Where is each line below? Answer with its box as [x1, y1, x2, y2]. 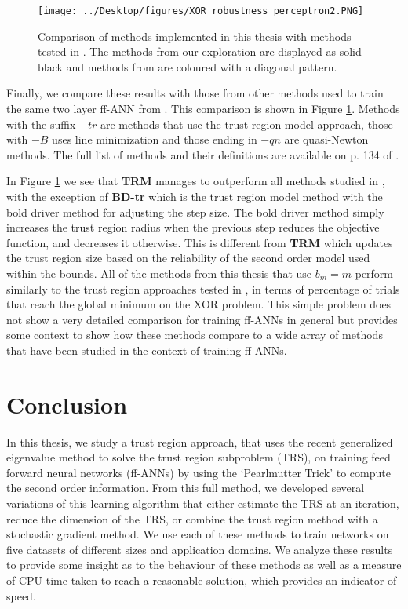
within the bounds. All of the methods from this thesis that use [6, 264, 312, 281]
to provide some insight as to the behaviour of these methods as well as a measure [6, 556, 402, 573]
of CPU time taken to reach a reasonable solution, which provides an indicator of [6, 572, 397, 588]
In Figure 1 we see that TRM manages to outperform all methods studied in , [6, 173, 385, 189]
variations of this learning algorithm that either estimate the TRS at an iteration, [6, 495, 399, 512]
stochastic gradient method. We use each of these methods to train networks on [6, 526, 389, 542]
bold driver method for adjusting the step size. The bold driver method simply [6, 203, 384, 220]
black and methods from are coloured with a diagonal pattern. [38, 58, 337, 75]
